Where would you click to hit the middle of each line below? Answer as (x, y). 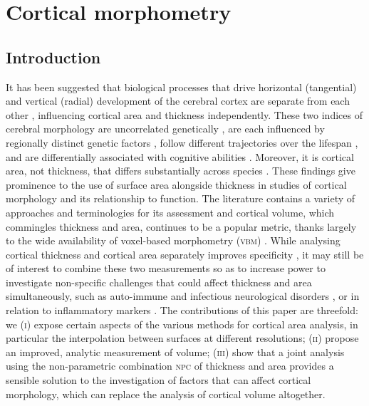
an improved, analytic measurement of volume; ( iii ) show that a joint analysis (175, 352)
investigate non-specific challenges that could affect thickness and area (159, 282)
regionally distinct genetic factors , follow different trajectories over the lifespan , (182, 142)
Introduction (53, 57)
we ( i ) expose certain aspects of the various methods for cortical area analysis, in (182, 324)
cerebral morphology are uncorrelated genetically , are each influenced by (165, 129)
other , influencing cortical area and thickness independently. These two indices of (184, 114)
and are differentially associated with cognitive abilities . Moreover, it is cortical (180, 156)
